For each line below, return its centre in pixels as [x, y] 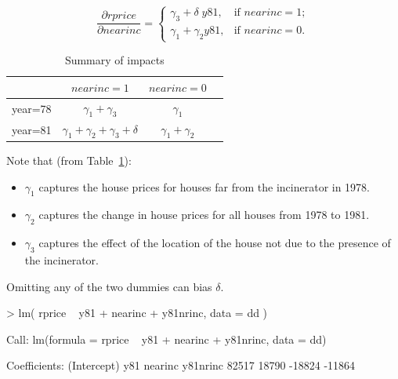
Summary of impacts [114, 60]
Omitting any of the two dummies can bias [109, 286]
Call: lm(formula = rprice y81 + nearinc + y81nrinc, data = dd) [166, 339]
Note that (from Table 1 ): [69, 160]
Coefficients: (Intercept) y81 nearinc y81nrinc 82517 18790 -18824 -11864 [181, 365]
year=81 [32, 129]
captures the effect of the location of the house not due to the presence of [215, 243]
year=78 [32, 108]
